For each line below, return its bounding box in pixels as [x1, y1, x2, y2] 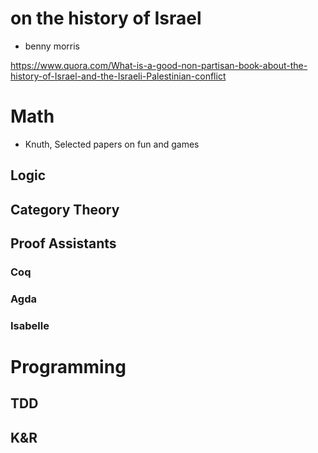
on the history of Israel [10, 7, 202, 30]
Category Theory [10, 201, 120, 218]
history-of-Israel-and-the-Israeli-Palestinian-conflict [10, 70, 227, 82]
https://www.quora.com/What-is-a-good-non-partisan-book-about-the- [10, 59, 308, 71]
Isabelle [10, 318, 50, 332]
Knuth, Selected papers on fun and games [24, 138, 200, 150]
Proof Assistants [10, 235, 117, 252]
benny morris [24, 40, 81, 52]
